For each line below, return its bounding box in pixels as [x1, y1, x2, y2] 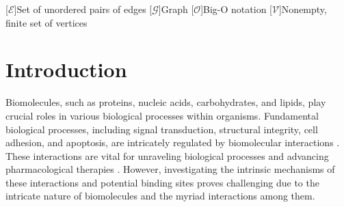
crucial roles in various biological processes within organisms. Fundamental [5, 108, 319, 122]
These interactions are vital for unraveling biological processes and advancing [5, 148, 329, 163]
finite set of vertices [5, 15, 88, 29]
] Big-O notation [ [200, 2, 272, 16]
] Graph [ [158, 2, 194, 16]
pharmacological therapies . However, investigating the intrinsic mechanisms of [5, 162, 335, 176]
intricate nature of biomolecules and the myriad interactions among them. [5, 189, 315, 203]
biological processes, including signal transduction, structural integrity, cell [5, 122, 318, 136]
